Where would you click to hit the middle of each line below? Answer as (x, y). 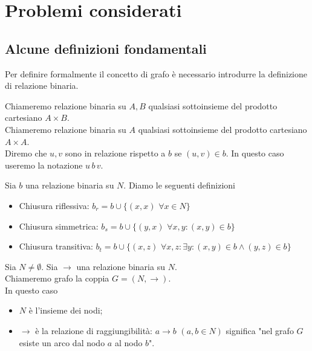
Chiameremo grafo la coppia (57, 278)
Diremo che (26, 153)
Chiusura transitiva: (56, 246)
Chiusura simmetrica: (59, 226)
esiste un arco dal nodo (62, 342)
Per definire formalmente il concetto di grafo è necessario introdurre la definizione (156, 73)
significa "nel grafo (260, 331)
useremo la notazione (44, 165)
